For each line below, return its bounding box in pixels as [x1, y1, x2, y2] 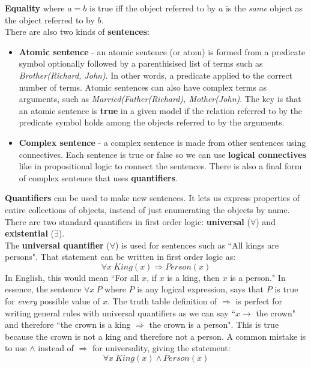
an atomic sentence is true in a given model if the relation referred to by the [19, 104, 303, 116]
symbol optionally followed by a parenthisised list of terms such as [19, 57, 263, 70]
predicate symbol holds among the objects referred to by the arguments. [19, 116, 285, 128]
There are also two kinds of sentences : [5, 25, 149, 38]
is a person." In [230, 271, 286, 283]
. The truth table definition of [107, 295, 217, 307]
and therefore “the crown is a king [5, 318, 131, 331]
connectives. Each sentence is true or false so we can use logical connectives [19, 148, 307, 160]
